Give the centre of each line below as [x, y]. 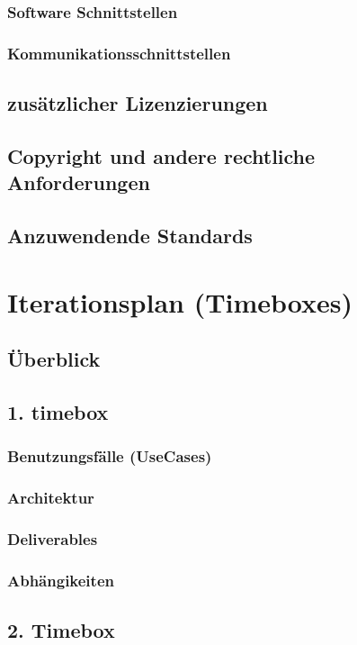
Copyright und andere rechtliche [161, 155]
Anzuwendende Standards [130, 236]
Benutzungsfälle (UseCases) [110, 456]
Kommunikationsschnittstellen [119, 53]
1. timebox [58, 411]
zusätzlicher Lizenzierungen [138, 103]
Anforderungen [79, 182]
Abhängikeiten [61, 580]
